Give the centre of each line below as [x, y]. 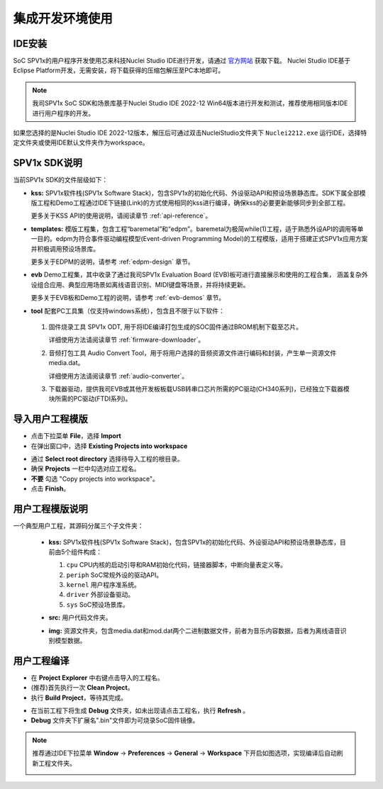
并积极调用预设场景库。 [65, 249]
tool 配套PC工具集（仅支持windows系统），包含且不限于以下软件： [128, 310]
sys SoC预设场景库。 [98, 604]
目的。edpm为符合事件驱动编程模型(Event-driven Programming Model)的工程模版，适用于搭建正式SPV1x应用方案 [202, 239]
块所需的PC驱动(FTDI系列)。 [90, 399]
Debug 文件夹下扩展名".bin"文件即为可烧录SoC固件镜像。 [115, 720]
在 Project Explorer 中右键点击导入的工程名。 [97, 678]
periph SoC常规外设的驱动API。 [115, 575]
